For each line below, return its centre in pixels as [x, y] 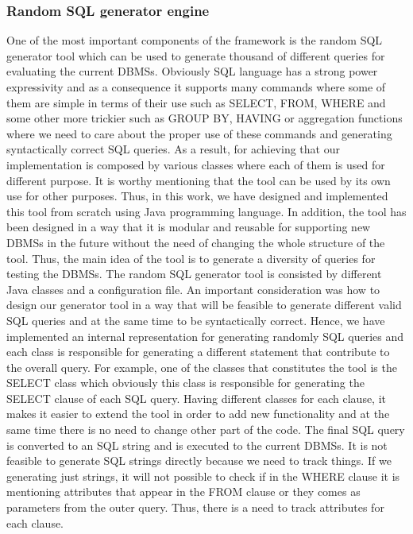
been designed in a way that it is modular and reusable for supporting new [189, 227]
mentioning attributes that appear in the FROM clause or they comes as [183, 491]
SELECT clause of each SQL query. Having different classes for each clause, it [197, 398]
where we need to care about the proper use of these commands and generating [199, 133]
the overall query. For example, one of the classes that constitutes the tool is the [202, 367]
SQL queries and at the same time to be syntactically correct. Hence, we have [196, 320]
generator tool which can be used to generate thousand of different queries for [196, 55]
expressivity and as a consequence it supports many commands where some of [196, 87]
